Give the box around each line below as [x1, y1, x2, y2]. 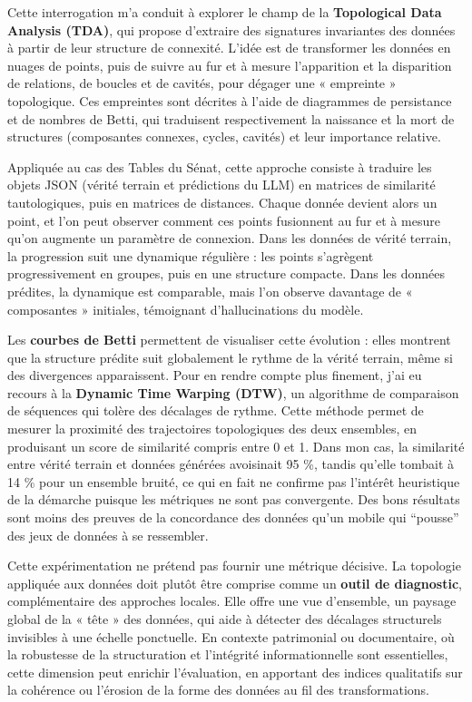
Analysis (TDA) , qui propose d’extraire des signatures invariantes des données [7, 20, 456, 39]
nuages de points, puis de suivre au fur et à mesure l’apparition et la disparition [7, 55, 452, 74]
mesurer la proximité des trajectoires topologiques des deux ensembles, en [7, 419, 418, 438]
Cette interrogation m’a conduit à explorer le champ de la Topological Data [7, 3, 442, 21]
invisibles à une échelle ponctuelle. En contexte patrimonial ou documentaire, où [7, 627, 455, 646]
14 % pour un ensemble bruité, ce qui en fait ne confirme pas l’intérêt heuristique [7, 472, 460, 491]
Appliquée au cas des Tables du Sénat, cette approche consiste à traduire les [7, 157, 432, 176]
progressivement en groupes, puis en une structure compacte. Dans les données [7, 264, 446, 283]
